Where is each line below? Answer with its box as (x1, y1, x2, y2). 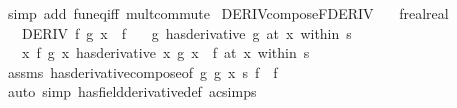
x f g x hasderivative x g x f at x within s (21, 42, 310, 63)
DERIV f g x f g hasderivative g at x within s (21, 22, 352, 43)
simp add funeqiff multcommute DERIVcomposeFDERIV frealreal (7, 3, 449, 23)
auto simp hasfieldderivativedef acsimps (7, 81, 257, 102)
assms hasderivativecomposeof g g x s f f (7, 61, 278, 82)
